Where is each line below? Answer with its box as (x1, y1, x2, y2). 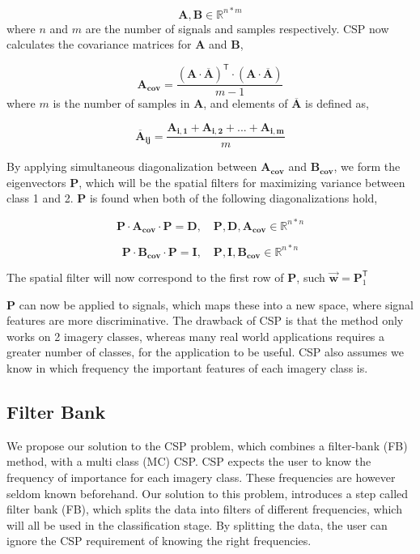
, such (296, 268, 325, 285)
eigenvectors (6, 173, 66, 190)
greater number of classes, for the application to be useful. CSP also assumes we (6, 343, 404, 360)
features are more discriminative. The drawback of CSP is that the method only (6, 312, 404, 329)
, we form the (333, 158, 401, 175)
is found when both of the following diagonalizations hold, (89, 190, 378, 207)
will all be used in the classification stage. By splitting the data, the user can (6, 516, 388, 533)
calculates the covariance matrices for (6, 36, 192, 53)
